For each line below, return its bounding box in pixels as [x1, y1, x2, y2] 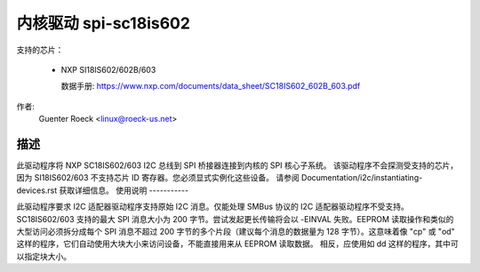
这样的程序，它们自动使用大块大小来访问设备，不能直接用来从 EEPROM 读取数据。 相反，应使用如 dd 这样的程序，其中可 [16, 238, 459, 249]
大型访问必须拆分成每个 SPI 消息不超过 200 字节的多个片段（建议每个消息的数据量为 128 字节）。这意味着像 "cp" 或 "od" [16, 226, 455, 236]
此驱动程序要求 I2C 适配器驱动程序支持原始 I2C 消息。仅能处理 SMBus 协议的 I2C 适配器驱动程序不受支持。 [16, 201, 409, 212]
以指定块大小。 [16, 251, 71, 261]
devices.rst [16, 185, 58, 196]
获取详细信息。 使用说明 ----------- [59, 185, 189, 196]
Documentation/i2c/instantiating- [300, 172, 423, 183]
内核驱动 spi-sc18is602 [16, 13, 191, 33]
